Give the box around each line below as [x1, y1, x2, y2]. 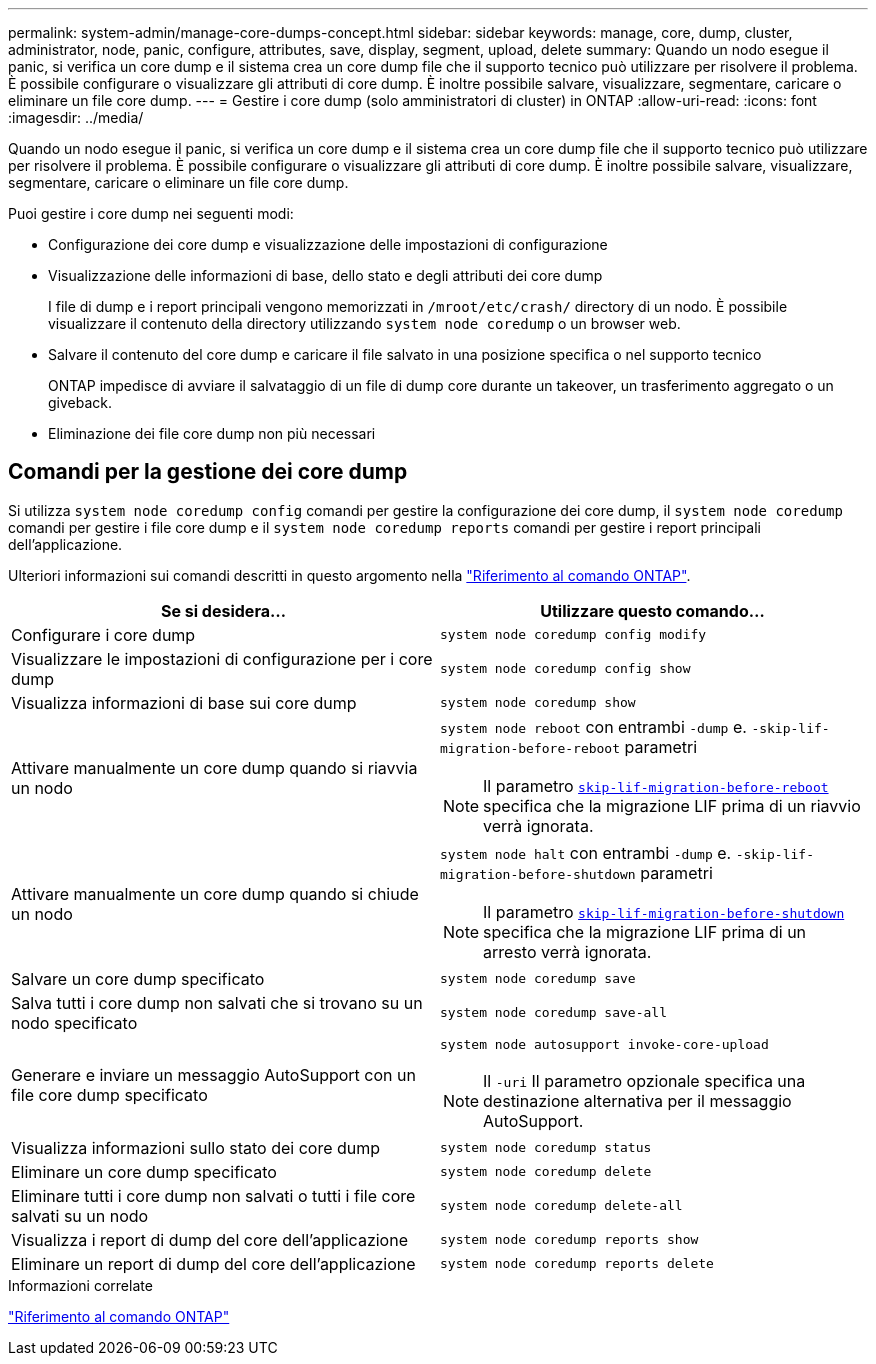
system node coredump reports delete [440, 1256, 714, 1272]
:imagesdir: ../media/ [8, 109, 144, 126]
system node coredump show [440, 695, 636, 711]
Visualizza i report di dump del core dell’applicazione [11, 1229, 408, 1250]
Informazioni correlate [8, 1276, 153, 1294]
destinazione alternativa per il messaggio [483, 1090, 792, 1111]
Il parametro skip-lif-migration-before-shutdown [483, 901, 845, 922]
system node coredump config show [440, 661, 691, 677]
